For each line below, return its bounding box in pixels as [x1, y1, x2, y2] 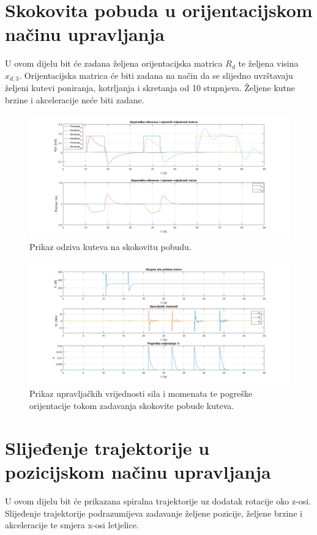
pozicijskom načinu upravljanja [5, 459, 271, 484]
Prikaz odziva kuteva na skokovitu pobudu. [29, 240, 192, 253]
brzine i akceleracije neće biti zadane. [5, 93, 144, 106]
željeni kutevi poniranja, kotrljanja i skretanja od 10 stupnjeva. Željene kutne [5, 81, 296, 94]
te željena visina [238, 57, 299, 70]
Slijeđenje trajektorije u [5, 435, 210, 460]
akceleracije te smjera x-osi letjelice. [5, 518, 139, 531]
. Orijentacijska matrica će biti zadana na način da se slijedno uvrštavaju [19, 68, 293, 81]
